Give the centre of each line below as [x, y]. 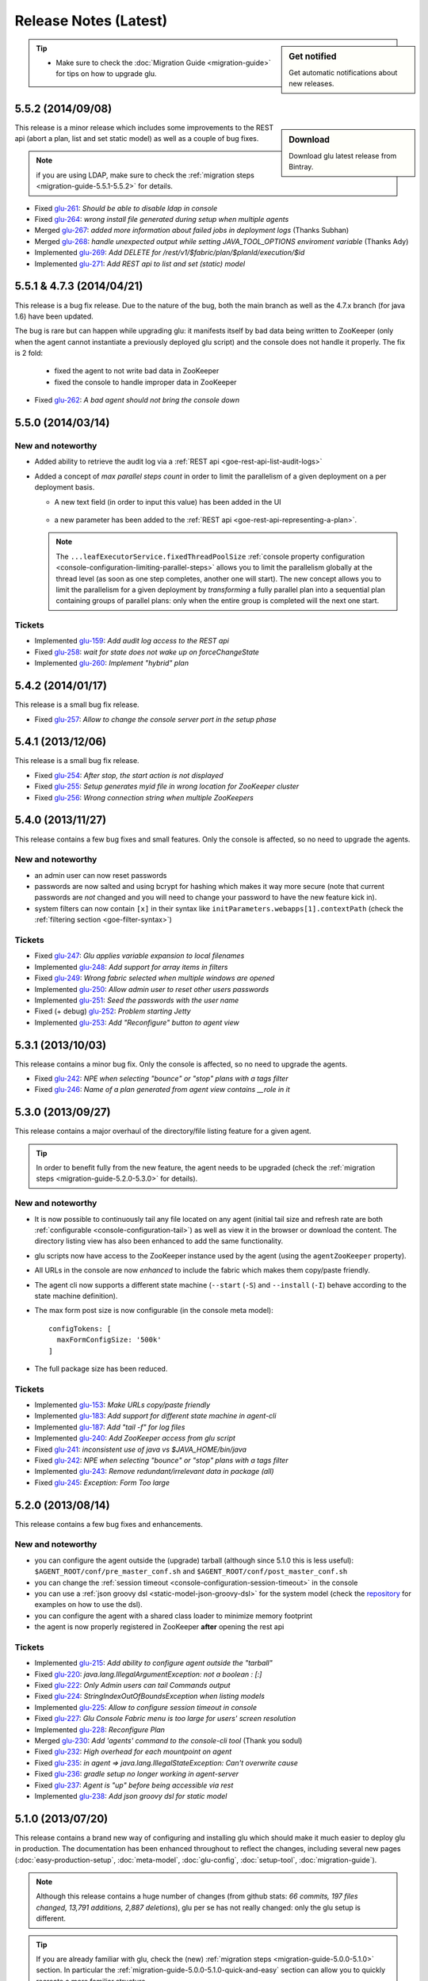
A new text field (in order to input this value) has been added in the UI [168, 502]
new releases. [311, 84]
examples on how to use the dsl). [88, 1605]
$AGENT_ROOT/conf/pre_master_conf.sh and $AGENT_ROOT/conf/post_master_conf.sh [191, 1571]
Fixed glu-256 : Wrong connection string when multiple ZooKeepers [144, 797]
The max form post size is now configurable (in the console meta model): [154, 1311]
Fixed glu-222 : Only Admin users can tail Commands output [132, 1685]
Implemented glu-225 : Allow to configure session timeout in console [146, 1707]
